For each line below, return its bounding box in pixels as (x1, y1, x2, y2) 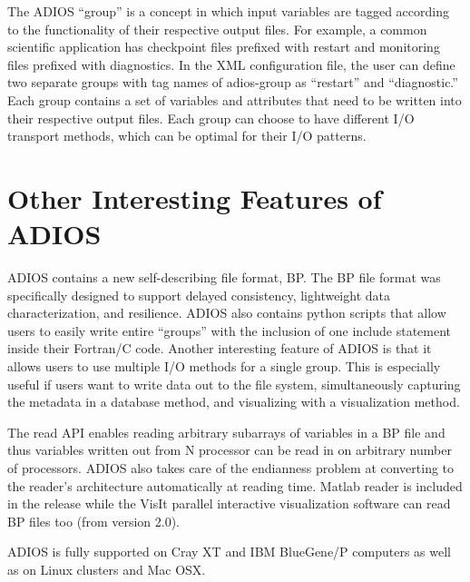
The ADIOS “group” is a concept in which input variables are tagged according (7, 2, 450, 20)
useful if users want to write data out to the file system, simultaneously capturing (7, 374, 461, 393)
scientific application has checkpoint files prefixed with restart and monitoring (7, 37, 440, 56)
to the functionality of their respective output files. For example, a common (7, 19, 427, 38)
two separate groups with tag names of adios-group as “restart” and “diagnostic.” (7, 73, 458, 92)
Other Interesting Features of (7, 179, 382, 216)
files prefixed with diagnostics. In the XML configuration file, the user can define (7, 54, 455, 74)
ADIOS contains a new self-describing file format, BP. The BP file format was (7, 268, 441, 287)
